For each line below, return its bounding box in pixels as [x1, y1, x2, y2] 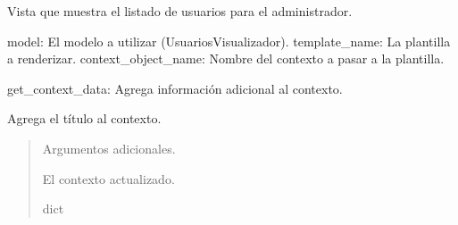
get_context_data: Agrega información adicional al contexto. [7, 79, 343, 97]
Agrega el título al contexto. [7, 109, 162, 128]
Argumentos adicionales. [42, 138, 176, 157]
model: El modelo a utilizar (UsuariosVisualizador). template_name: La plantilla [7, 31, 451, 50]
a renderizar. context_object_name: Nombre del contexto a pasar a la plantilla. [7, 49, 445, 68]
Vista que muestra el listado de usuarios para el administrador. [7, 2, 353, 20]
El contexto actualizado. [42, 169, 175, 187]
